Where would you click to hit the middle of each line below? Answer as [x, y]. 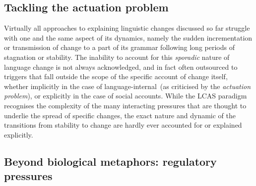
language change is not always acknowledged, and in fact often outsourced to [121, 67]
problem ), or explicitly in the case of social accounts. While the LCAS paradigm [126, 96]
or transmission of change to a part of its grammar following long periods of [119, 47]
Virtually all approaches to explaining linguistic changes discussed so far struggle [127, 28]
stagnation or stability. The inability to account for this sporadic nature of [117, 57]
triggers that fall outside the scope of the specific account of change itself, [116, 76]
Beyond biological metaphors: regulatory [110, 161]
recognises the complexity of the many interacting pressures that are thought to [125, 105]
